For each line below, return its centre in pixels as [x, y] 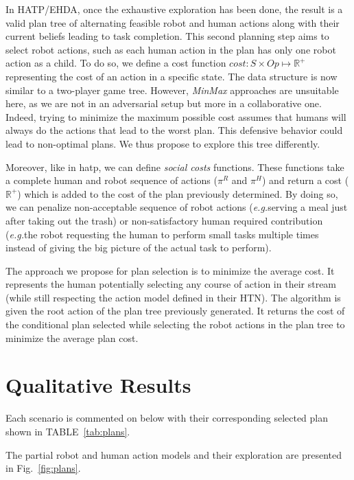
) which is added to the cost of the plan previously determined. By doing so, [178, 193]
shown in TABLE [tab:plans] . [68, 431]
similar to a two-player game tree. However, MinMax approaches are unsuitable [172, 90]
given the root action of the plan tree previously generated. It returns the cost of [175, 311]
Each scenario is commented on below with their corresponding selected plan [167, 418]
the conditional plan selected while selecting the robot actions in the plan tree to [175, 324]
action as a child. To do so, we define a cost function [116, 63]
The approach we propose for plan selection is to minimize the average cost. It [170, 270]
